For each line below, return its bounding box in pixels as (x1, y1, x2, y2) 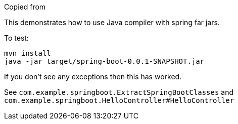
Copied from (4, 3, 46, 11)
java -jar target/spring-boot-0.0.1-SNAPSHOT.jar (4, 57, 205, 65)
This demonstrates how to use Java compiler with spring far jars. (4, 18, 220, 27)
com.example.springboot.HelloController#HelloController (4, 96, 234, 104)
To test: (4, 34, 29, 42)
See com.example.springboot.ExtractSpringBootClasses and (4, 88, 234, 96)
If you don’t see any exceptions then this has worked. (4, 72, 182, 81)
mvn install (4, 49, 51, 57)
